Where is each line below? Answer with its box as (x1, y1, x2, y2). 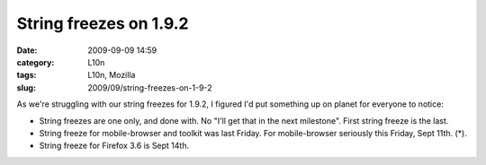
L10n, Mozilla (87, 70, 136, 81)
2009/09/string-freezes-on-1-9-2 (87, 82, 212, 93)
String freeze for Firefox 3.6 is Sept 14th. (39, 140, 189, 152)
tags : (16, 70, 37, 81)
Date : (16, 45, 38, 56)
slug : (16, 82, 36, 93)
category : (16, 56, 55, 67)
